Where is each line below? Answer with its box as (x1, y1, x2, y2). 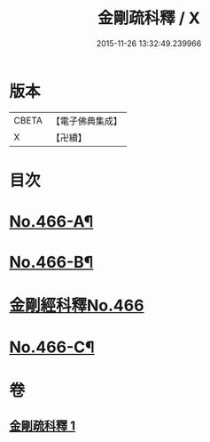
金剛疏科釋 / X (97, 8, 201, 28)
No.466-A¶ (9, 212, 94, 232)
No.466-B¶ (9, 253, 94, 272)
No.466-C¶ (9, 337, 95, 357)
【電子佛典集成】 (51, 115, 122, 127)
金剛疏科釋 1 (9, 419, 76, 434)
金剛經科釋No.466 (9, 295, 144, 316)
